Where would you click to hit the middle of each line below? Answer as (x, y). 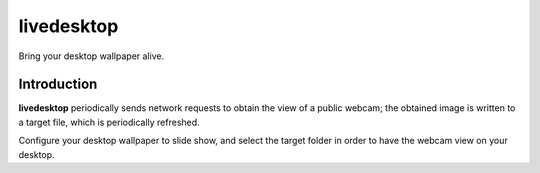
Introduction (58, 84)
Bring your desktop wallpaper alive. (91, 56)
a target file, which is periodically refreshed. (109, 122)
